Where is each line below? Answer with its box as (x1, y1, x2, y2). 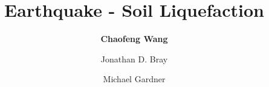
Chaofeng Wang (100, 32, 168, 45)
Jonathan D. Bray (100, 52, 168, 65)
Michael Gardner (103, 73, 166, 85)
